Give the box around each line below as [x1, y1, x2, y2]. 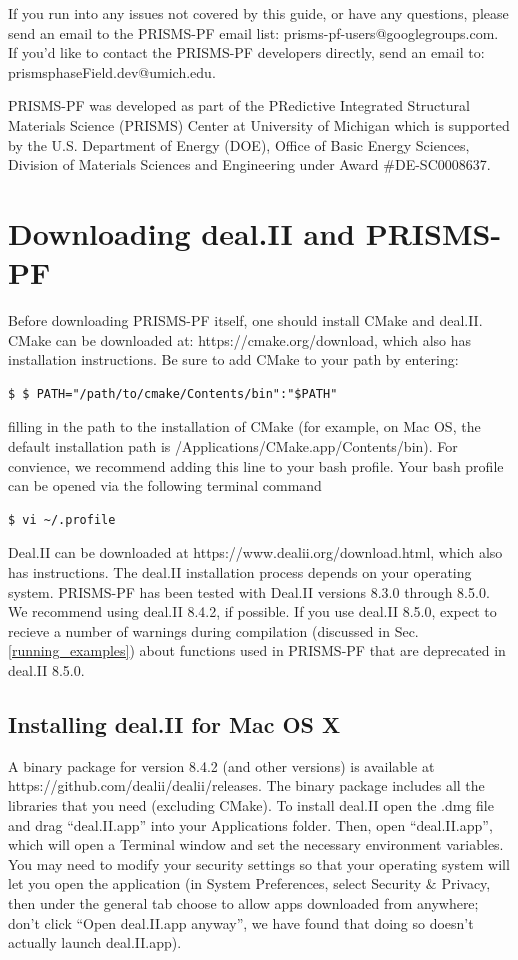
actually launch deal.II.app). [8, 932, 182, 953]
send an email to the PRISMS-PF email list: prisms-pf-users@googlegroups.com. [8, 22, 499, 43]
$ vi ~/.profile [8, 512, 116, 527]
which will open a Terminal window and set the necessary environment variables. [8, 834, 504, 855]
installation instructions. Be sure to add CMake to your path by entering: [8, 349, 459, 370]
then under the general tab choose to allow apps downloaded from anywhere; [8, 892, 479, 913]
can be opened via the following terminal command [8, 475, 322, 496]
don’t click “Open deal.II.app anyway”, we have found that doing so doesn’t [8, 912, 474, 933]
